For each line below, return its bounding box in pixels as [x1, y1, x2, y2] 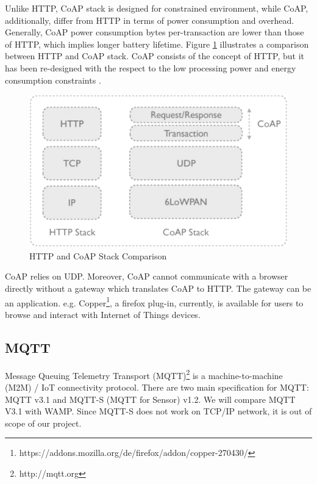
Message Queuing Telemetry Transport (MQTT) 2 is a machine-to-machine [5, 367, 283, 381]
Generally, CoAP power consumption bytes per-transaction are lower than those [5, 26, 304, 38]
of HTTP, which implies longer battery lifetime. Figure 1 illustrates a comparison [5, 37, 309, 50]
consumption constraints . [5, 73, 101, 86]
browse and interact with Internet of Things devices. [5, 308, 201, 320]
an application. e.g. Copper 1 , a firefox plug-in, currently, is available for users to [5, 294, 304, 309]
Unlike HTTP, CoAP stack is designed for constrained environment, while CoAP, [5, 2, 308, 14]
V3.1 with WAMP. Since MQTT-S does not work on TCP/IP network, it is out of [5, 405, 312, 417]
